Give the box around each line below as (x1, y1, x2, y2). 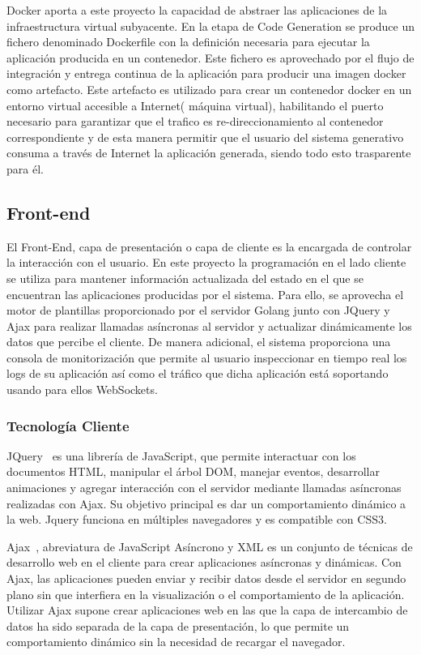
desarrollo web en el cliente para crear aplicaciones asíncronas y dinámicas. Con (6, 554, 402, 571)
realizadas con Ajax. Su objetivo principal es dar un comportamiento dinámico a (6, 494, 406, 512)
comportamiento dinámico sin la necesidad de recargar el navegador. (6, 633, 346, 650)
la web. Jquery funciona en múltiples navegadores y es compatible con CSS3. (6, 511, 387, 528)
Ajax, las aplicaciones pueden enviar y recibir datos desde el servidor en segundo (6, 570, 406, 587)
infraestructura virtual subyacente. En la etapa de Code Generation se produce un (6, 17, 415, 34)
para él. (6, 160, 44, 177)
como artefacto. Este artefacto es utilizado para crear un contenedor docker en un (6, 80, 412, 97)
